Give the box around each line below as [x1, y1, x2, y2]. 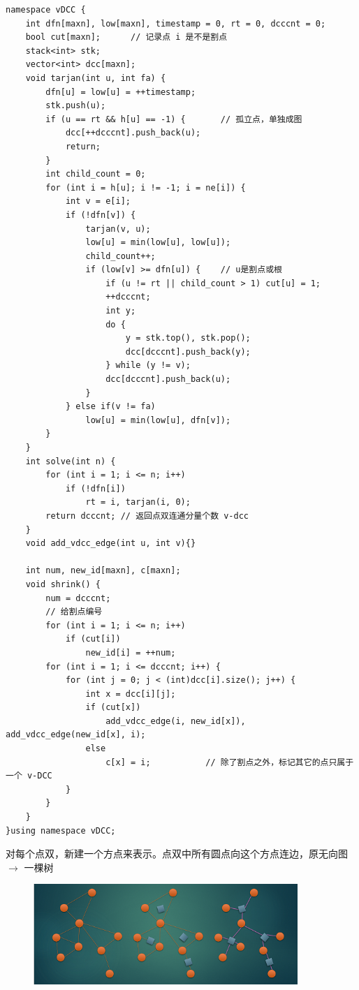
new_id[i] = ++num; [85, 647, 176, 658]
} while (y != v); [105, 360, 191, 371]
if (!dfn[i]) [65, 483, 126, 494]
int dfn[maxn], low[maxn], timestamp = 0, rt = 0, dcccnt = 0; [25, 18, 326, 29]
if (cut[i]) [65, 634, 121, 644]
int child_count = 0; [45, 169, 146, 179]
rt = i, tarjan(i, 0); [85, 497, 191, 508]
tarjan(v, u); [85, 223, 151, 234]
